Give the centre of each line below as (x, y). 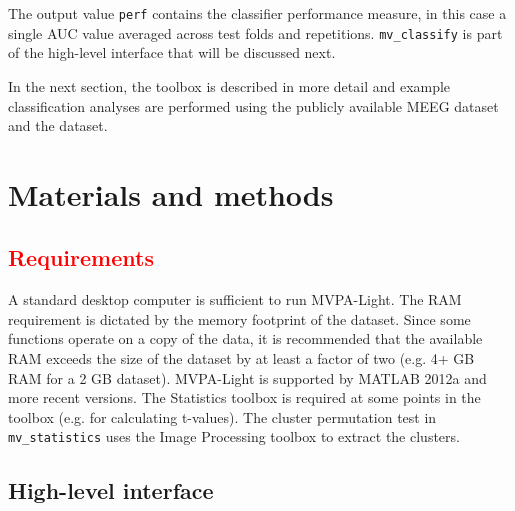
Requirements (81, 257)
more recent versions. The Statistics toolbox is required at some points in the (244, 397)
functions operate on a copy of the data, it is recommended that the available (245, 338)
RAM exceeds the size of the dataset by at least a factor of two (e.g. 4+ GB (241, 358)
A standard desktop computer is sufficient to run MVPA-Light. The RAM (235, 299)
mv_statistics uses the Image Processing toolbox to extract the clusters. (234, 436)
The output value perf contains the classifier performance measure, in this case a (257, 13)
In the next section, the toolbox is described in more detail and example (229, 85)
